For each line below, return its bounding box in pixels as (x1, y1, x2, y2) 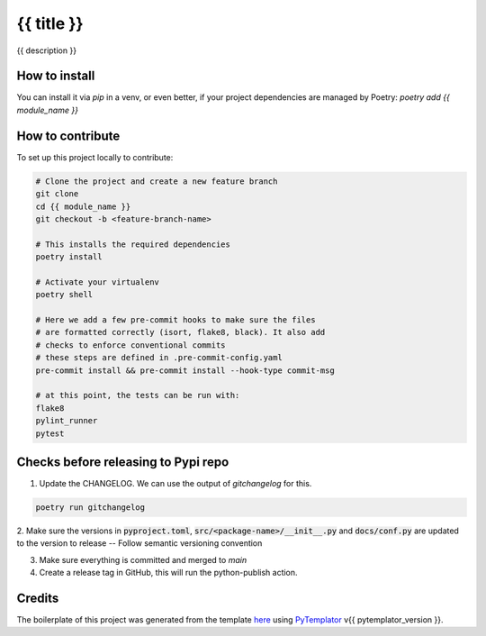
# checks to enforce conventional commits (35, 340, 226, 350)
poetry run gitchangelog (35, 503, 146, 513)
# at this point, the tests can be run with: (35, 390, 240, 401)
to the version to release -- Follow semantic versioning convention (16, 538, 263, 549)
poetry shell (35, 289, 94, 300)
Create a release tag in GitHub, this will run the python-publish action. (39, 568, 298, 578)
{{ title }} (16, 14, 85, 33)
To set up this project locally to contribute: (16, 151, 174, 162)
